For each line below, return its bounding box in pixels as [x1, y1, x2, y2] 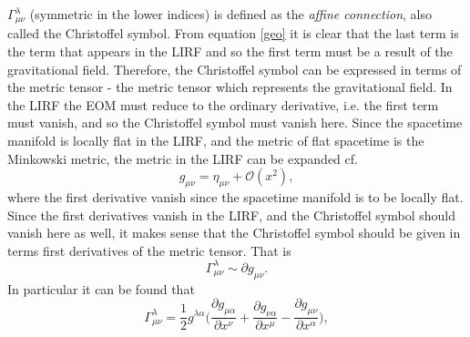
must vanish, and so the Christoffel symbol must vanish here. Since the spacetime [7, 113, 463, 132]
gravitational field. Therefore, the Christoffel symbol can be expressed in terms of [7, 59, 462, 78]
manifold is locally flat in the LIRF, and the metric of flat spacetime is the [7, 131, 424, 150]
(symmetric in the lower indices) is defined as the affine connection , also [29, 5, 432, 23]
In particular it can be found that [7, 279, 195, 298]
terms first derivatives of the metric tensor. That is [7, 240, 291, 260]
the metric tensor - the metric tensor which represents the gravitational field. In [7, 77, 453, 97]
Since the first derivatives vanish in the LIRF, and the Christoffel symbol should [7, 205, 455, 224]
